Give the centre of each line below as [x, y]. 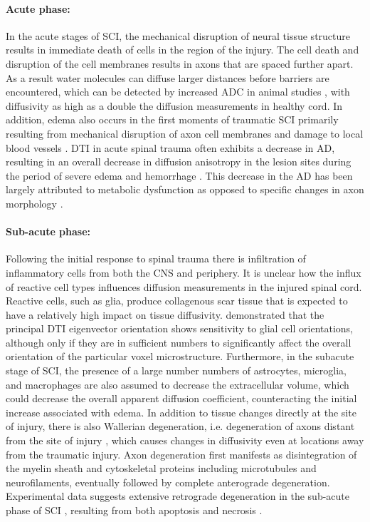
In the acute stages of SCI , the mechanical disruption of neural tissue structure [178, 35]
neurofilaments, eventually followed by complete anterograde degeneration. [168, 482]
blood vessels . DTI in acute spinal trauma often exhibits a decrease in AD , [170, 147]
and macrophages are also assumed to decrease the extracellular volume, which [178, 384]
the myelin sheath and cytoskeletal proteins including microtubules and [161, 468]
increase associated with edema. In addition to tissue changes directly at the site [181, 412]
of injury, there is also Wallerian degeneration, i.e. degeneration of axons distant [180, 426]
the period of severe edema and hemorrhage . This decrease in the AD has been [179, 175]
